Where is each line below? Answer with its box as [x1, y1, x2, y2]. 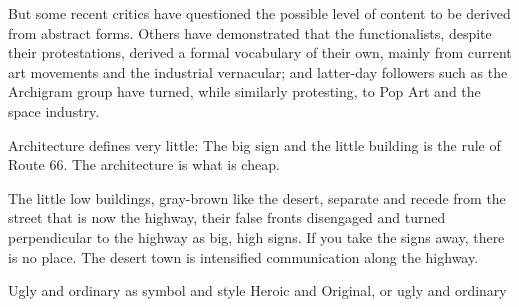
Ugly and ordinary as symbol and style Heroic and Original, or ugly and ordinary [8, 280, 507, 301]
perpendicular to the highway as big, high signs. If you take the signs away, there [8, 226, 505, 247]
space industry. [8, 100, 100, 121]
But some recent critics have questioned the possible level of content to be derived [8, 3, 511, 23]
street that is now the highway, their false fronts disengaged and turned [8, 207, 446, 228]
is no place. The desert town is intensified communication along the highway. [8, 246, 479, 267]
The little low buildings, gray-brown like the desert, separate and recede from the [8, 187, 506, 208]
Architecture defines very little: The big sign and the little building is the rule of [8, 134, 501, 155]
